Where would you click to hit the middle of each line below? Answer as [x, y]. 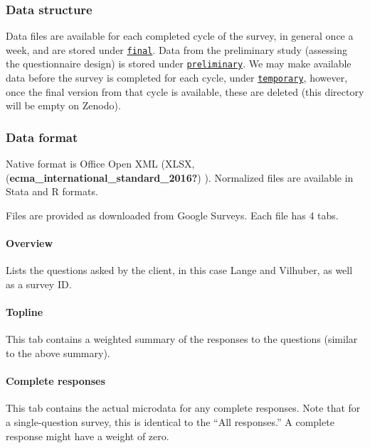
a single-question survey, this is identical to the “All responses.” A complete [170, 421]
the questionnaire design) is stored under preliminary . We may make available [179, 64]
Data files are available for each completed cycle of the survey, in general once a [180, 36]
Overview [30, 243]
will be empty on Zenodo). [63, 105]
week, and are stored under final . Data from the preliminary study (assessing [177, 49]
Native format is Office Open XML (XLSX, [100, 164]
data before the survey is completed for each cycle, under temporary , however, [177, 78]
